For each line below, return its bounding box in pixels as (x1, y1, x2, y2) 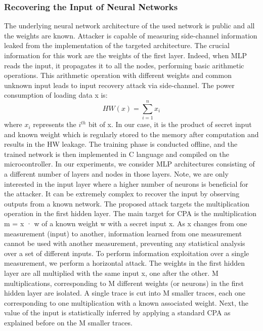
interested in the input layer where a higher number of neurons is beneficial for (4, 178, 248, 189)
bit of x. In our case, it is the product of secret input (88, 119, 252, 130)
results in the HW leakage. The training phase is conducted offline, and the (4, 139, 238, 149)
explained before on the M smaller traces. (4, 317, 133, 327)
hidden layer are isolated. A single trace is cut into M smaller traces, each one (4, 287, 245, 298)
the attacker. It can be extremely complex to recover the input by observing (4, 188, 240, 199)
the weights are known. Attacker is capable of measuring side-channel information (4, 30, 257, 40)
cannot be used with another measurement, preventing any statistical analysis (4, 238, 245, 249)
